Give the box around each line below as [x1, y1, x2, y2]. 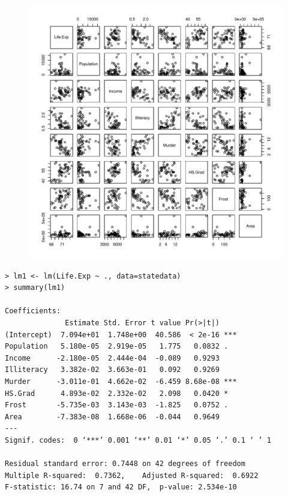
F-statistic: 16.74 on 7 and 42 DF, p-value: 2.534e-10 [5, 483, 237, 492]
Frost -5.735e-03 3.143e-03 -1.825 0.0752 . [5, 401, 229, 410]
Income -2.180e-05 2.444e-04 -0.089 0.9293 [5, 353, 220, 362]
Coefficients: [5, 307, 61, 316]
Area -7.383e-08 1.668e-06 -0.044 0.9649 [5, 412, 220, 421]
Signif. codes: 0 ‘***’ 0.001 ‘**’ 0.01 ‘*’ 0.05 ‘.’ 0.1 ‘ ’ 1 [5, 435, 271, 444]
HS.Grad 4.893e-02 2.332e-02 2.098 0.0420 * [5, 389, 229, 398]
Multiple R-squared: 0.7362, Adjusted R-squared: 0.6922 [5, 471, 259, 480]
